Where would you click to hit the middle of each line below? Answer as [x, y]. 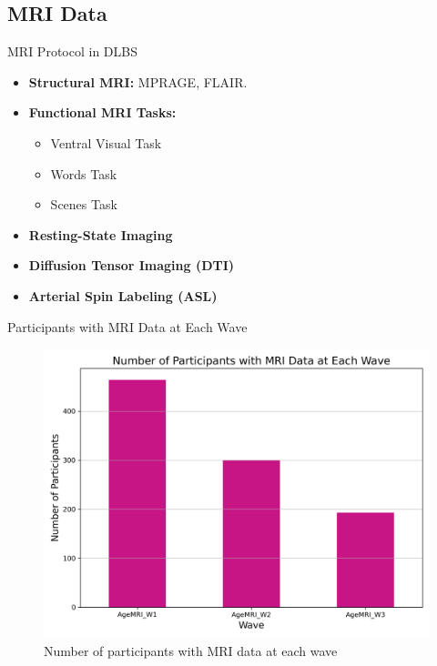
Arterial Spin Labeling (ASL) [123, 295]
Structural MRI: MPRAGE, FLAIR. [138, 81]
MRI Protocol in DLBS [72, 51]
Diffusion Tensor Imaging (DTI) [132, 265]
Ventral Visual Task [106, 142]
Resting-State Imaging [101, 234]
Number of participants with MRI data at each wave [191, 650]
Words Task [84, 173]
